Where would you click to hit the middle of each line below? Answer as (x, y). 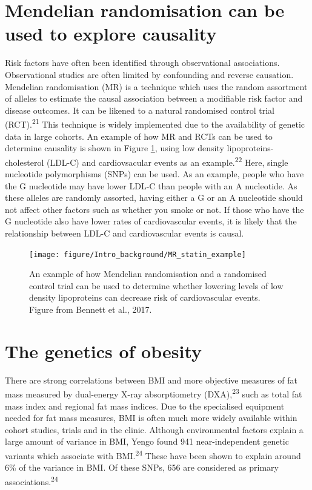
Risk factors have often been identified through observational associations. (142, 63)
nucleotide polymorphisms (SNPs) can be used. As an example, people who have (154, 173)
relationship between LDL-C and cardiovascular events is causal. (124, 233)
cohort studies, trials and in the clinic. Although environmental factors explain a (154, 429)
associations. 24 (32, 480)
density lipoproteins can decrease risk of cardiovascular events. (145, 297)
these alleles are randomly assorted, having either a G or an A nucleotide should (154, 198)
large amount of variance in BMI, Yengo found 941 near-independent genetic (147, 441)
